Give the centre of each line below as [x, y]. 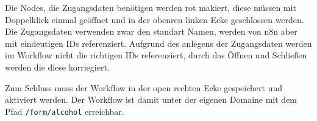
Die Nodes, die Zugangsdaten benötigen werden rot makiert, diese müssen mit [151, 7]
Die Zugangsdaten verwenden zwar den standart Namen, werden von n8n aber [151, 31]
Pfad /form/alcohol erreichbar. [65, 111]
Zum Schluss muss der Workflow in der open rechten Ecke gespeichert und [144, 87]
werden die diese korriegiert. [57, 67]
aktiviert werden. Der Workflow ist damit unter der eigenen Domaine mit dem [151, 99]
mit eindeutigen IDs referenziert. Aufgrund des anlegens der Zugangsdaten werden [158, 43]
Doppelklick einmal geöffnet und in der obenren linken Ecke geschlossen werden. [155, 19]
